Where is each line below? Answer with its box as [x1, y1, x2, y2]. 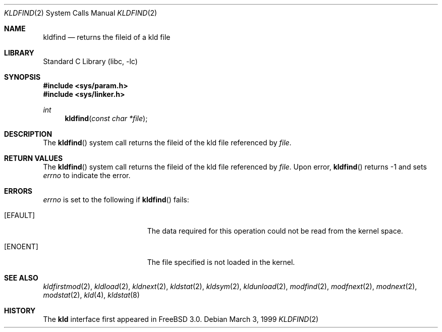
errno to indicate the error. [43, 171, 131, 180]
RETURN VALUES [4, 154, 63, 162]
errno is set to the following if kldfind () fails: [43, 195, 189, 204]
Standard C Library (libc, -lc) [43, 57, 138, 66]
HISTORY [4, 306, 36, 315]
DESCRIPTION [4, 130, 52, 138]
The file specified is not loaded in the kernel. [147, 258, 295, 266]
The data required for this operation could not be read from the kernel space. [147, 227, 403, 235]
